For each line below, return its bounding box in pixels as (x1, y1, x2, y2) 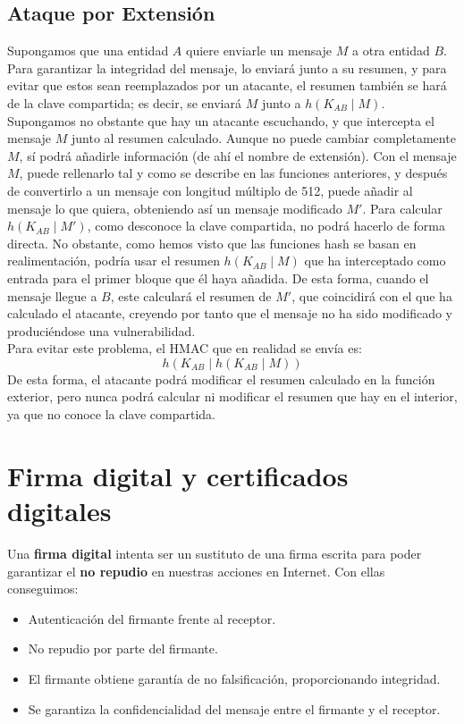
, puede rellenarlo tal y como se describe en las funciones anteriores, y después (19, 164, 448, 182)
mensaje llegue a (7, 286, 97, 305)
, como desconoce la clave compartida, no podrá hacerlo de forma (87, 216, 445, 235)
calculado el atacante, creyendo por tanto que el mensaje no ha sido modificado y (7, 304, 452, 323)
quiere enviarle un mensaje (185, 41, 333, 60)
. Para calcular (362, 198, 443, 217)
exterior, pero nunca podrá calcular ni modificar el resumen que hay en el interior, (7, 387, 458, 406)
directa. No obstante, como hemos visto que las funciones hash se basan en (7, 233, 417, 252)
